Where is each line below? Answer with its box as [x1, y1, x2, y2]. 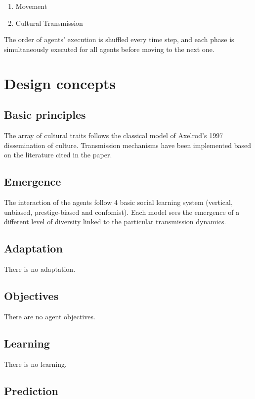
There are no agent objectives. [4, 311, 95, 321]
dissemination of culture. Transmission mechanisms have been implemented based [4, 140, 251, 150]
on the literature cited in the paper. [4, 150, 112, 160]
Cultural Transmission [15, 17, 83, 28]
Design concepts [4, 73, 116, 93]
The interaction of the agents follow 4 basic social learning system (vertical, [4, 197, 233, 207]
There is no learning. [4, 358, 67, 369]
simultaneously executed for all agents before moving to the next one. [4, 44, 214, 54]
